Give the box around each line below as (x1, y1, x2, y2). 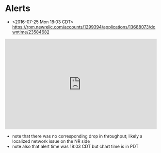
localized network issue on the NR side (12, 138, 90, 144)
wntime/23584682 (12, 29, 50, 35)
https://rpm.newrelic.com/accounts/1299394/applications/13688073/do (12, 24, 156, 29)
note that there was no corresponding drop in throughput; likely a (12, 133, 143, 139)
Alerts (5, 3, 31, 14)
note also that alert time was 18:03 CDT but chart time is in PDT (12, 143, 139, 149)
